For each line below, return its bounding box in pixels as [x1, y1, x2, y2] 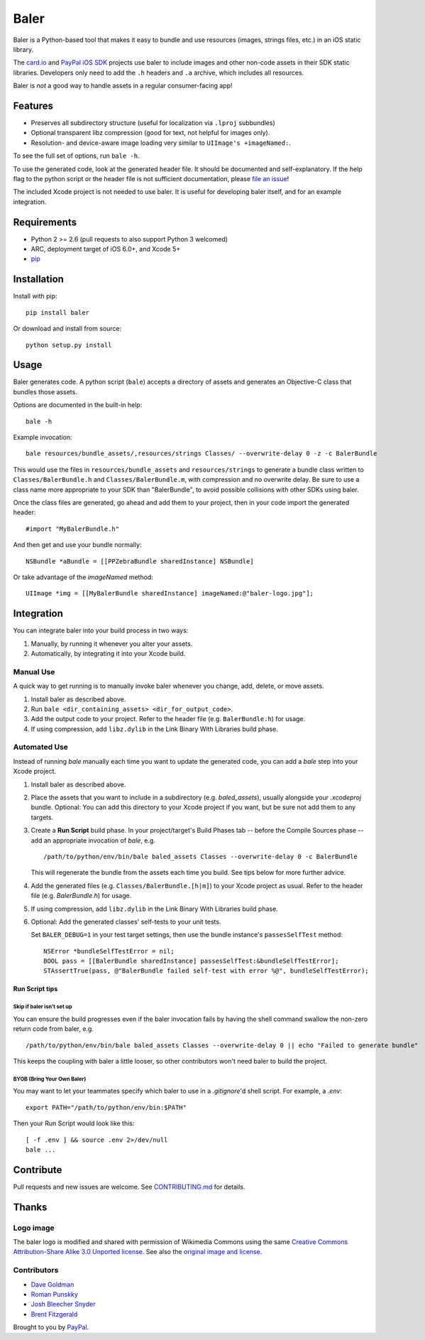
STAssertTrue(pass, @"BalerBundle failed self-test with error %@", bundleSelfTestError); [43, 967, 369, 975]
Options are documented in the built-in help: [13, 401, 143, 409]
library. [13, 45, 34, 53]
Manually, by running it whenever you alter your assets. [31, 639, 193, 648]
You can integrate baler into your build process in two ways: [13, 626, 189, 635]
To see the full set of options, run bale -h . [13, 151, 140, 160]
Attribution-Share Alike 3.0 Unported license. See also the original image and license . [13, 1248, 263, 1256]
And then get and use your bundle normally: [13, 541, 142, 549]
